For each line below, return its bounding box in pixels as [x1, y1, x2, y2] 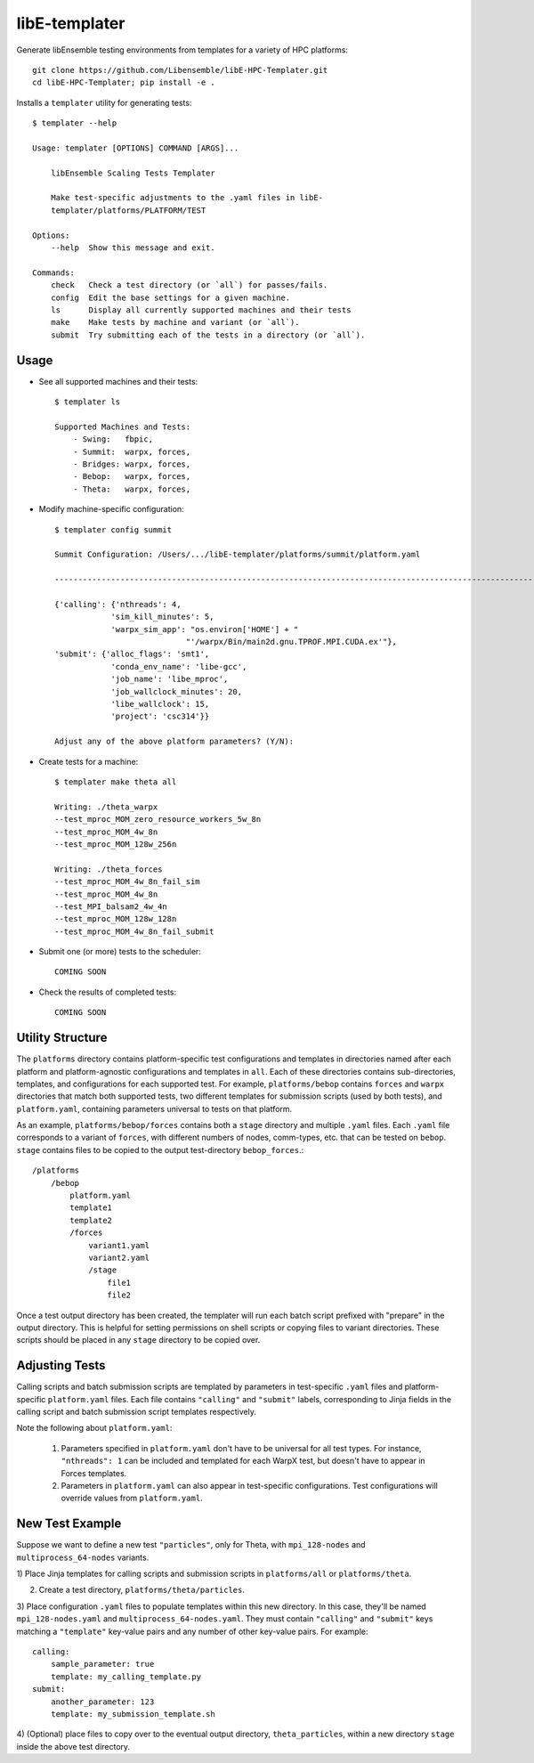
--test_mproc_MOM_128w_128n [54, 914, 177, 924]
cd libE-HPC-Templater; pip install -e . [32, 77, 215, 88]
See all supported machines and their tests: [38, 376, 198, 386]
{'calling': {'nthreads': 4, [54, 599, 182, 609]
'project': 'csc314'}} [110, 711, 210, 721]
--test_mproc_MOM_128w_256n [54, 839, 177, 849]
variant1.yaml [88, 1240, 150, 1250]
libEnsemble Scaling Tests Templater [50, 167, 215, 178]
